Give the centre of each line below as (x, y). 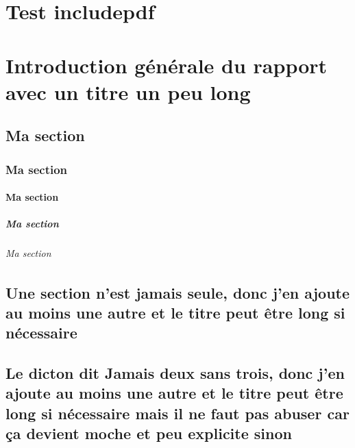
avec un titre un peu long (128, 91)
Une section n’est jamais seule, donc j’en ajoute (178, 292)
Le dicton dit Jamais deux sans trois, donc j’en (175, 373)
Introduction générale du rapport (167, 65)
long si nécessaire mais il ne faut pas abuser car (177, 413)
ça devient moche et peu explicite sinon (149, 433)
